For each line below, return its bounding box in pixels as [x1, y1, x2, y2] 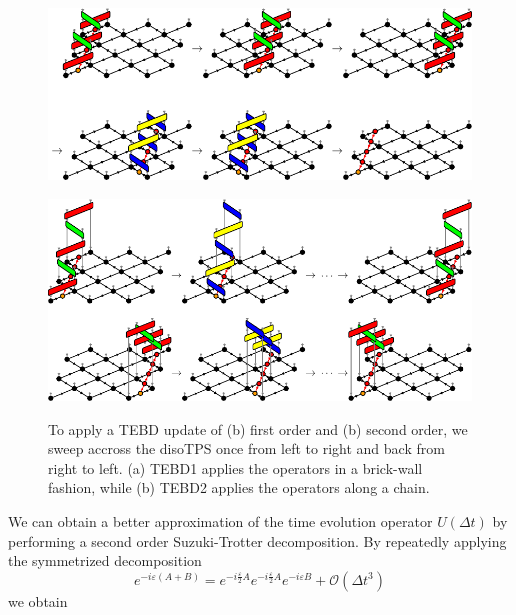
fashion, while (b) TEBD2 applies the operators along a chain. [48, 477, 430, 498]
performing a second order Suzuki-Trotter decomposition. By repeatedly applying [8, 530, 507, 551]
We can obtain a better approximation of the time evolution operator [8, 510, 433, 531]
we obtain [8, 590, 68, 611]
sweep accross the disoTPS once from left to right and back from [48, 438, 445, 459]
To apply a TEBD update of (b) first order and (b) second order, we [48, 418, 468, 439]
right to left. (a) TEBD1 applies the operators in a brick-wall [48, 457, 423, 478]
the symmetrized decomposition [8, 550, 202, 571]
